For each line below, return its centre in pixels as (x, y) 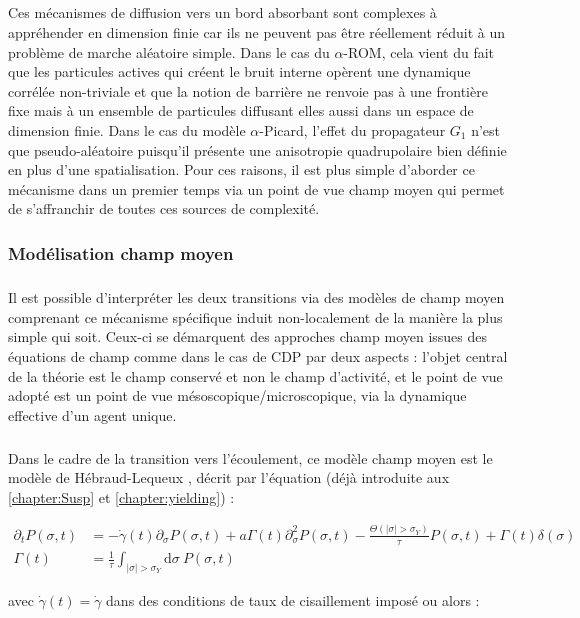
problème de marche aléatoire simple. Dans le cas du (169, 51)
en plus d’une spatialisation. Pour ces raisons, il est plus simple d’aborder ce (241, 169)
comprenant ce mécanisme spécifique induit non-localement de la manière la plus (255, 316)
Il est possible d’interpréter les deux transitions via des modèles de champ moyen (256, 297)
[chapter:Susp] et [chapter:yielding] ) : (121, 496)
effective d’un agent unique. (92, 414)
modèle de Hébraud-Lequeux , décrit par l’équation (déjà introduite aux (229, 477)
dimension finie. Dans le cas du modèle (127, 129)
